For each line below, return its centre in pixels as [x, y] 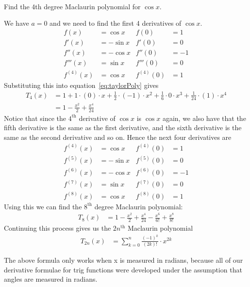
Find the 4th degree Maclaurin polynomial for [72, 6]
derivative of [97, 118]
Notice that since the [35, 118]
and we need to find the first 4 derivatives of [116, 23]
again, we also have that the [204, 118]
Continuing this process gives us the [58, 228]
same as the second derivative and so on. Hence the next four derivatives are [118, 137]
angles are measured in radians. [51, 279]
